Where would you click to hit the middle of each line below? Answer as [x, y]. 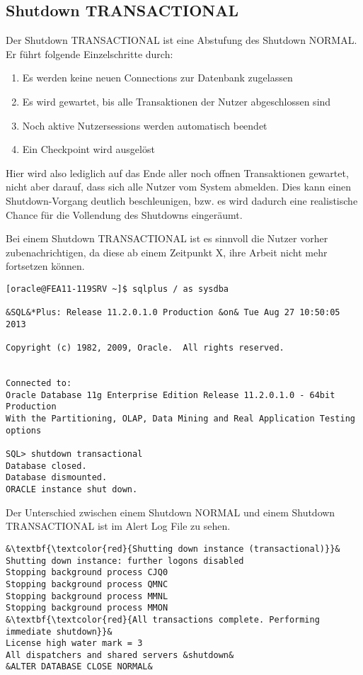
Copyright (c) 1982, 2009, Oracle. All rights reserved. [145, 348]
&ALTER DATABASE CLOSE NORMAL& [79, 667]
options [24, 430]
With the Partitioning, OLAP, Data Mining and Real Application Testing [180, 419]
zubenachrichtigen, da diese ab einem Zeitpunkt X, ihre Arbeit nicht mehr [167, 252]
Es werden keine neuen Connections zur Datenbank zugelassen [157, 78]
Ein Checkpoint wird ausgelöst [88, 149]
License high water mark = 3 [74, 643]
